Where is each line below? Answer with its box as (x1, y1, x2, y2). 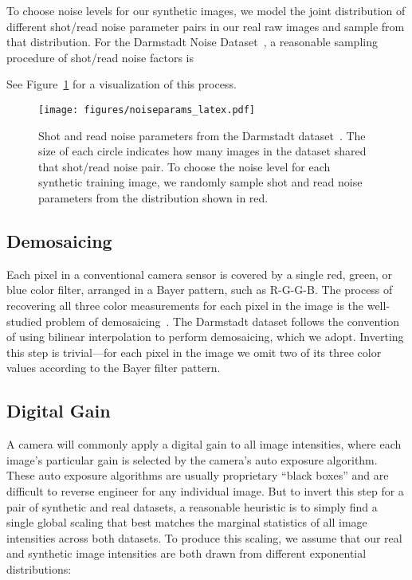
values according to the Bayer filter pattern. (6, 359, 221, 376)
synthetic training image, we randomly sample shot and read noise (38, 174, 363, 190)
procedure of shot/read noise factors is (6, 49, 194, 65)
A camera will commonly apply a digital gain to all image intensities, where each (6, 436, 402, 453)
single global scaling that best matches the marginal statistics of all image (6, 514, 367, 531)
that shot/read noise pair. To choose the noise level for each (38, 158, 331, 174)
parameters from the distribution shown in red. (38, 190, 269, 206)
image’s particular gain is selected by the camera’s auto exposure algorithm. (6, 451, 378, 468)
